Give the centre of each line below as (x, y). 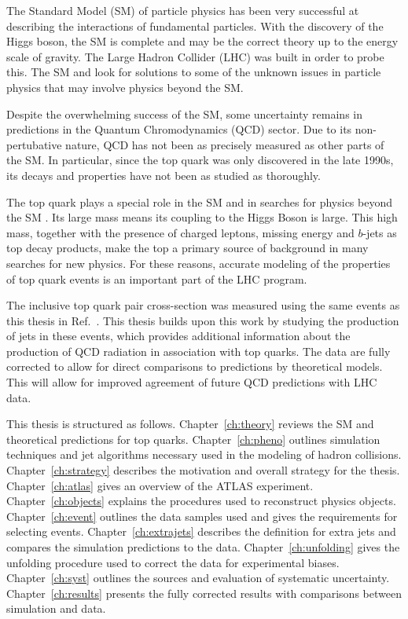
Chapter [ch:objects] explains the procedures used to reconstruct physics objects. (201, 501)
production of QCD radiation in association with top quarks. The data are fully (198, 351)
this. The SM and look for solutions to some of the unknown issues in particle (194, 72)
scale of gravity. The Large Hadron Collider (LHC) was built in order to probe (195, 56)
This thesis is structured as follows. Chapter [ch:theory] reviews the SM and (190, 424)
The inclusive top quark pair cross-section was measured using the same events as (203, 305)
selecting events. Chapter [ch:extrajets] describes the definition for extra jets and (201, 531)
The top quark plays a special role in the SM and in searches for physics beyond (200, 201)
